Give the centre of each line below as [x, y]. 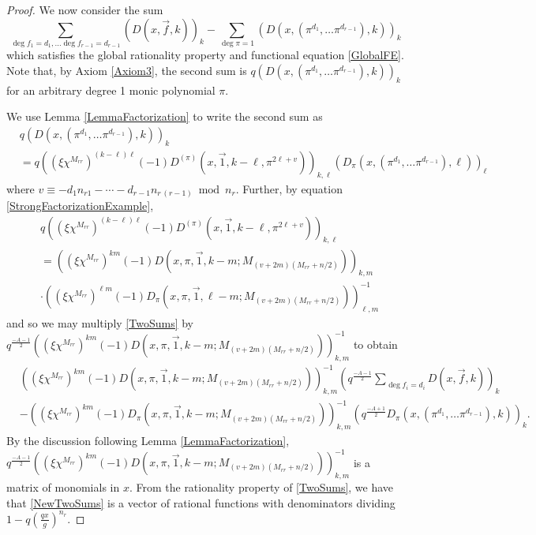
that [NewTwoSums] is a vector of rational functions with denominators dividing [201, 502]
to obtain [375, 344]
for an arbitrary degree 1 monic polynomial [111, 90]
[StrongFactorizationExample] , [80, 206]
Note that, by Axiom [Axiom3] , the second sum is [127, 70]
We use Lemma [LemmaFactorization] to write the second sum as [165, 116]
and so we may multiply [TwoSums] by [100, 322]
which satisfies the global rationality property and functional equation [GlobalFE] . [205, 55]
